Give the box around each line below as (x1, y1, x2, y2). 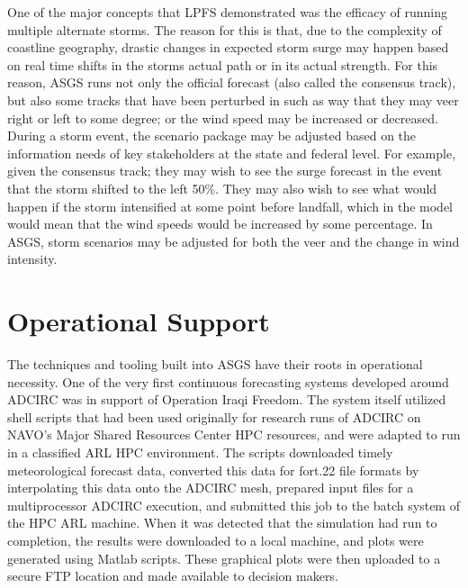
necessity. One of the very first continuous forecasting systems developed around (7, 372, 449, 391)
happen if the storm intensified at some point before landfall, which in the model (7, 196, 454, 215)
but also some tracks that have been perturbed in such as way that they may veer (7, 90, 459, 109)
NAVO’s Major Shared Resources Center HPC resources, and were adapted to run (7, 425, 461, 444)
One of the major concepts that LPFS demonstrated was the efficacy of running (7, 3, 447, 21)
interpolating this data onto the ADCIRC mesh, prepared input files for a (7, 478, 414, 497)
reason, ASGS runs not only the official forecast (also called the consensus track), (7, 73, 456, 92)
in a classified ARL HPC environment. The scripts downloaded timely (7, 443, 393, 461)
